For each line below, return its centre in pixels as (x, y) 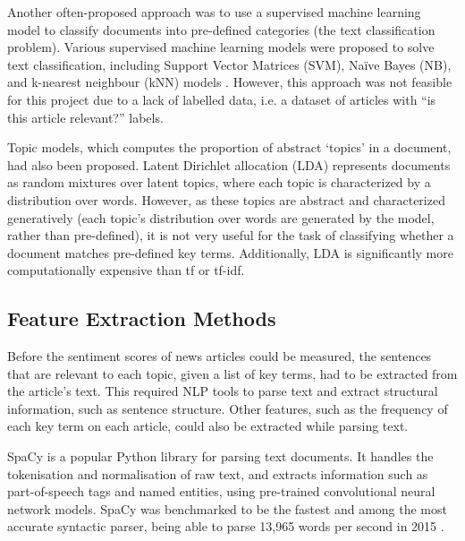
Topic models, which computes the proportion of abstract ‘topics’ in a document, (229, 147)
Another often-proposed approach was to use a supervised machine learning (214, 12)
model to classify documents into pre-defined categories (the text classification (221, 29)
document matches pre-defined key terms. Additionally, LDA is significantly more (230, 252)
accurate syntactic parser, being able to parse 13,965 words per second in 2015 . (226, 526)
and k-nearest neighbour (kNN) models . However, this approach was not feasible (230, 82)
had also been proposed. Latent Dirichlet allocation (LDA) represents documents (229, 164)
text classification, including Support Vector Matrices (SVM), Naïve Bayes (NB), (229, 64)
